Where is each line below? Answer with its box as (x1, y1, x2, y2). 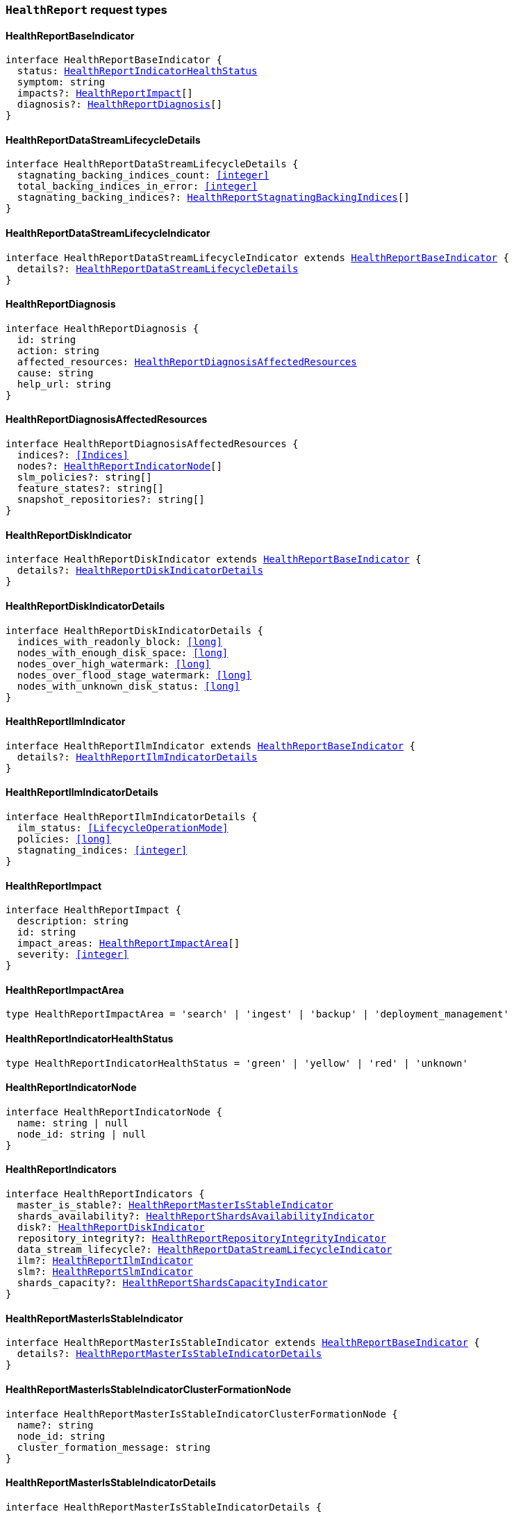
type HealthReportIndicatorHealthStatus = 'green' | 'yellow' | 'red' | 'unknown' (6, 1057, 468, 1069)
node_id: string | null (17, 1128, 147, 1140)
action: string (17, 344, 99, 356)
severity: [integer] (17, 949, 129, 960)
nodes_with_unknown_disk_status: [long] (17, 680, 240, 692)
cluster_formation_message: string (17, 1441, 211, 1453)
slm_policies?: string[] (17, 472, 152, 483)
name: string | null (17, 1117, 129, 1129)
